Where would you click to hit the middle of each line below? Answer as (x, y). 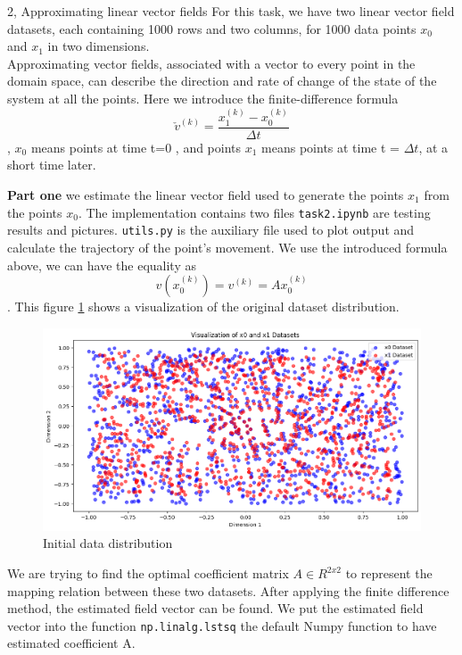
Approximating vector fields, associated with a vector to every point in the (211, 63)
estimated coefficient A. (71, 643)
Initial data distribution (108, 543)
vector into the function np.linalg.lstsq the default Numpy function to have (222, 625)
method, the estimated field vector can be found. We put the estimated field (215, 608)
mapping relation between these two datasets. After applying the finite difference (228, 590)
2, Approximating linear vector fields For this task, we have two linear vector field (231, 11)
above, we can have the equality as (102, 265)
